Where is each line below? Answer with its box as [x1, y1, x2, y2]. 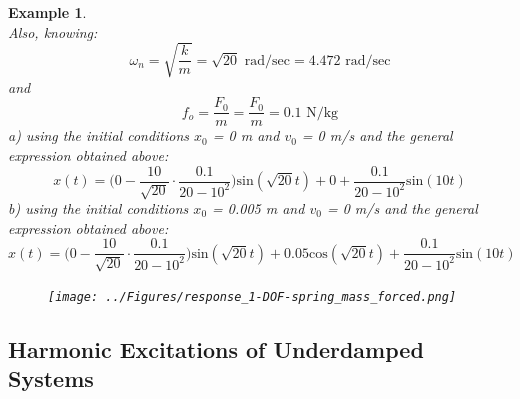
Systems [8, 363, 94, 394]
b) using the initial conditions [8, 198, 189, 219]
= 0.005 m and [212, 198, 305, 219]
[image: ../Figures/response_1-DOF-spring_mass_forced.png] [48, 289, 457, 304]
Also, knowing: [8, 21, 98, 42]
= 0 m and [212, 125, 280, 146]
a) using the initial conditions [8, 125, 190, 146]
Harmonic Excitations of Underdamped [8, 333, 424, 364]
